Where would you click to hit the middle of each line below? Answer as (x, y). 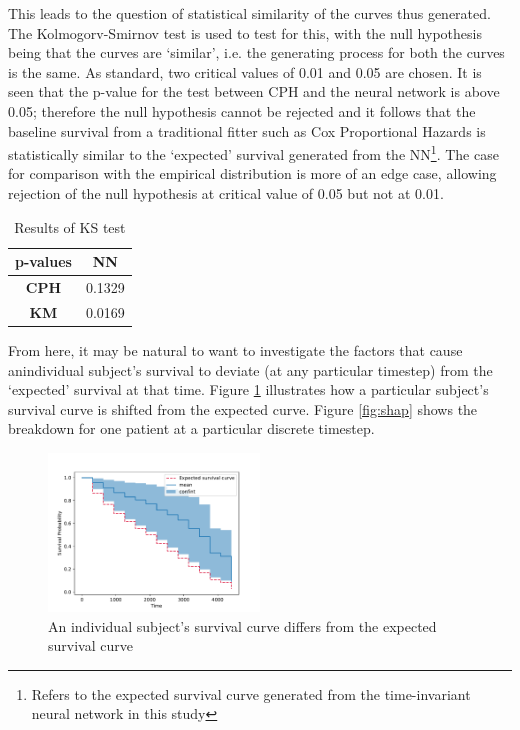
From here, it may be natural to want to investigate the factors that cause (235, 349)
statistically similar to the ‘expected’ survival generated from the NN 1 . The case (253, 152)
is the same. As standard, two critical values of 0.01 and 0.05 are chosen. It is (245, 71)
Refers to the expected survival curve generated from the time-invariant (251, 693)
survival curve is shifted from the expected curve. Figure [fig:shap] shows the (243, 408)
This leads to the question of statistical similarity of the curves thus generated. (249, 13)
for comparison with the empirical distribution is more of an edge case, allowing (252, 173)
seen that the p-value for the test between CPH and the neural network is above (254, 91)
